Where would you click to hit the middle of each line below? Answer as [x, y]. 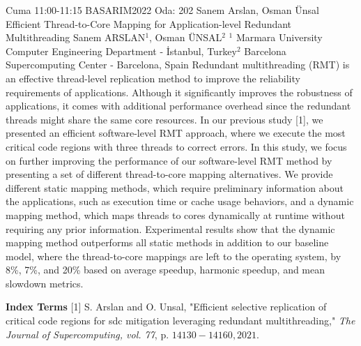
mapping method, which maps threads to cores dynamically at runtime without [175, 215]
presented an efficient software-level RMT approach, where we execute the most [176, 133]
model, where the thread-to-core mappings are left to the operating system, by [174, 256]
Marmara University [279, 37]
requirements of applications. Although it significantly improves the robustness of [179, 92]
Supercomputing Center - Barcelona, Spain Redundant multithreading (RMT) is [178, 65]
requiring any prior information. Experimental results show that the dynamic [170, 228]
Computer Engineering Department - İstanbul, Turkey [121, 51]
